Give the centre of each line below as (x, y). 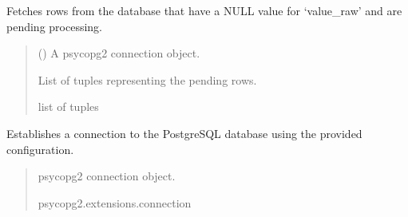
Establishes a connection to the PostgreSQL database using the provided (184, 133)
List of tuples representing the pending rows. (147, 79)
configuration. (40, 149)
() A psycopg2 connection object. (119, 53)
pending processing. (54, 26)
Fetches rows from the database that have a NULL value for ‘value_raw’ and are (204, 10)
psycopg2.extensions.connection (115, 202)
